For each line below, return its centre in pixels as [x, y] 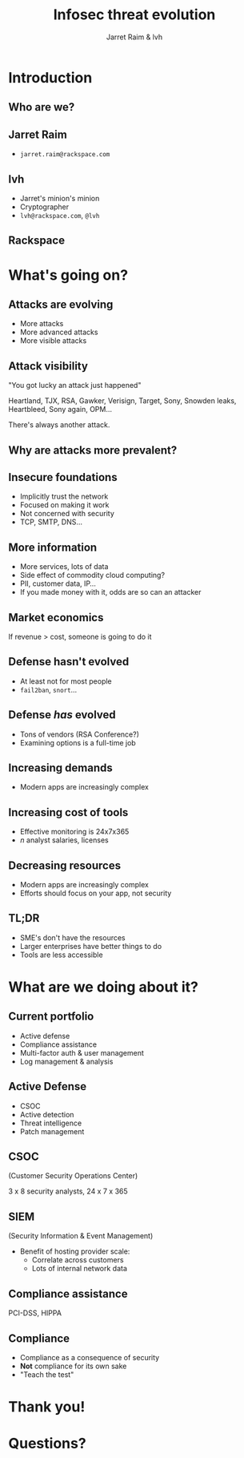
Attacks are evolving [61, 304]
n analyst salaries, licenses [64, 840]
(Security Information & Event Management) [81, 1236]
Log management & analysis [66, 1061]
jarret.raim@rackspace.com [65, 155]
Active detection [47, 1114]
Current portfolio [51, 1017]
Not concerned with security [67, 514]
